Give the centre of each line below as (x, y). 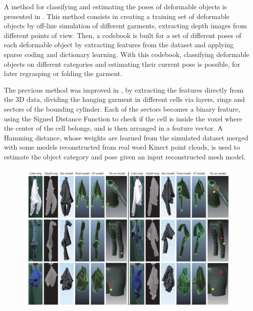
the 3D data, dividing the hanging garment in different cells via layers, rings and (125, 99)
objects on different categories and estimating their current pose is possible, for (122, 64)
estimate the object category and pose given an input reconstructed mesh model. (125, 156)
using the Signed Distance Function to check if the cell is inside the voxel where (123, 118)
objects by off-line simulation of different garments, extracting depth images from (126, 26)
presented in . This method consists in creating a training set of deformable (117, 16)
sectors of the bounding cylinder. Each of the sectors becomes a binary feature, (122, 108)
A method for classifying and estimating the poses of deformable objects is (116, 6)
